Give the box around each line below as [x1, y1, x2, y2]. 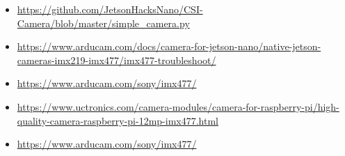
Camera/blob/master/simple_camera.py [17, 15, 190, 30]
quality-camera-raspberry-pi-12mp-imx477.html [17, 113, 218, 127]
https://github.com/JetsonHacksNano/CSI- [17, 2, 203, 16]
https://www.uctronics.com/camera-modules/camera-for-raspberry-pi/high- [17, 99, 339, 114]
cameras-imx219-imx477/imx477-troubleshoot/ [17, 52, 216, 67]
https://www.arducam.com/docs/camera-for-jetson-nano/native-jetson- [17, 39, 321, 54]
